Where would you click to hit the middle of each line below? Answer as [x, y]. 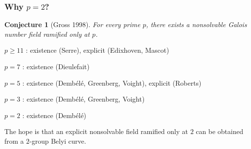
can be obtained [220, 131]
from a [14, 141]
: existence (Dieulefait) [56, 66]
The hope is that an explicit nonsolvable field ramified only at [96, 131]
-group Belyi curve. [58, 141]
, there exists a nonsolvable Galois [196, 24]
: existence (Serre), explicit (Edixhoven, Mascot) [97, 50]
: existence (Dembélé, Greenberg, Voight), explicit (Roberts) [112, 82]
